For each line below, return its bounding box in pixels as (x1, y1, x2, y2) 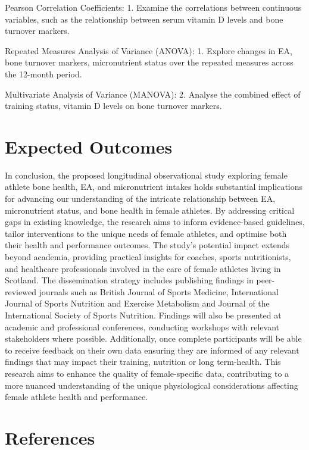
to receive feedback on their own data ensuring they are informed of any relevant (5, 343, 299, 356)
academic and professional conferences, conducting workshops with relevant (5, 320, 279, 333)
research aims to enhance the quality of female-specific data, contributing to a (5, 367, 289, 379)
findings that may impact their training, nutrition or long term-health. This (5, 355, 281, 368)
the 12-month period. (5, 67, 82, 80)
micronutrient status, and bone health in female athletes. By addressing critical (5, 204, 295, 216)
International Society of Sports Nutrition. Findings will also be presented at (5, 309, 282, 321)
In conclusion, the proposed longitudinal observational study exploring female (5, 168, 288, 181)
